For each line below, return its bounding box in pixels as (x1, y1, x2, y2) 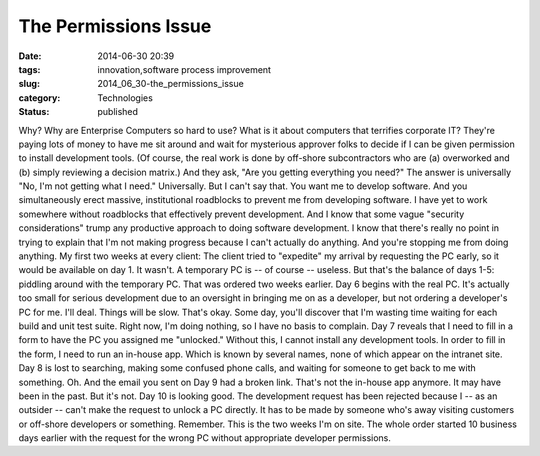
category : (18, 91, 61, 104)
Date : (18, 50, 42, 62)
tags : (18, 63, 41, 75)
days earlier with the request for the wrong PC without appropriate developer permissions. (18, 432, 392, 444)
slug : (18, 78, 40, 90)
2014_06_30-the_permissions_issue (97, 78, 244, 90)
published (97, 106, 139, 118)
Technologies (97, 91, 154, 104)
